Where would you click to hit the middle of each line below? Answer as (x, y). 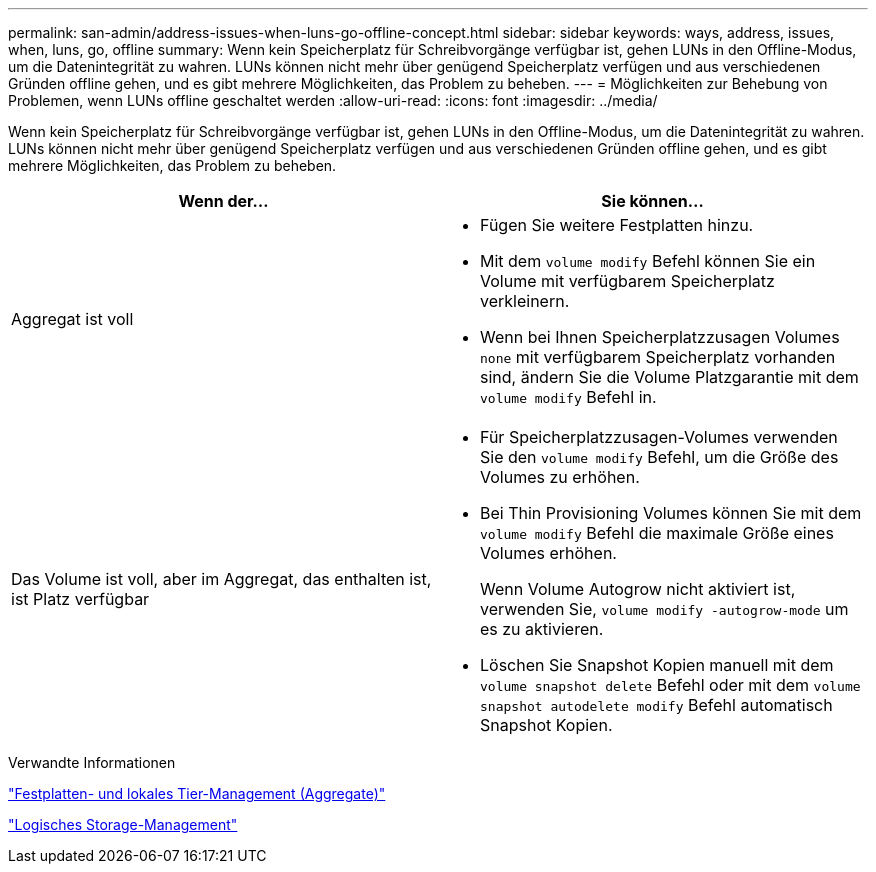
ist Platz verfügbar (80, 599)
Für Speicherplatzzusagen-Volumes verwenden (659, 437)
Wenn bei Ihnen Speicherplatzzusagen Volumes (660, 337)
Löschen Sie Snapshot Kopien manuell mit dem (657, 665)
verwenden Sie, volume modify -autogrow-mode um (664, 609)
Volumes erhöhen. (548, 553)
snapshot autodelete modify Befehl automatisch (656, 705)
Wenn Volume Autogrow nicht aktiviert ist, (638, 589)
